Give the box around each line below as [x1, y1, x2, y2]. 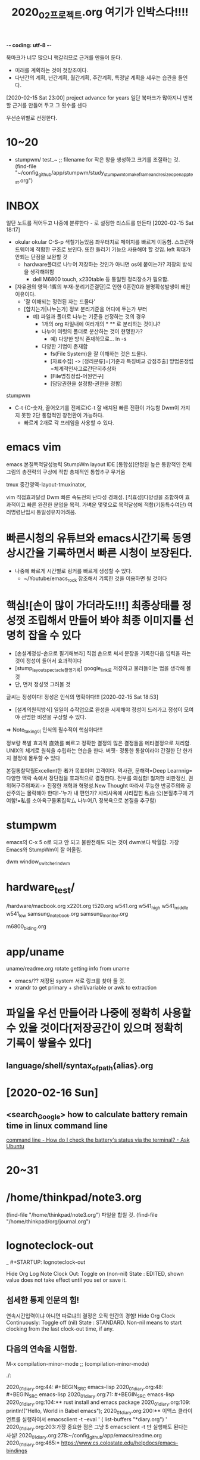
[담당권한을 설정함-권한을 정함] [50, 380, 122, 388]
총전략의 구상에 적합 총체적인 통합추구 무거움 [21, 469, 126, 476]
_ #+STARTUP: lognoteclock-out [6, 1258, 86, 1266]
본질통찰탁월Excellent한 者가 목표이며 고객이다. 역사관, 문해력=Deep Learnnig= [6, 767, 193, 774]
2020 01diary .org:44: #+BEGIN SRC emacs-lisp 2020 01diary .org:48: [6, 1383, 164, 1392]
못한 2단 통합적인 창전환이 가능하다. [21, 412, 104, 419]
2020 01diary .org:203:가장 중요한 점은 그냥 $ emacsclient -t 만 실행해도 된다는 [6, 1423, 189, 1431]
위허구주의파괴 [6, 782, 40, 789]
